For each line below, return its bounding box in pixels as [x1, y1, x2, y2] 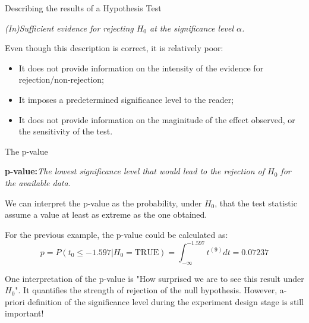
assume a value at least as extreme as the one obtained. [5, 208, 207, 221]
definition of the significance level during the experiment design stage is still [27, 295, 304, 308]
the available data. [5, 176, 71, 189]
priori [5, 295, 25, 308]
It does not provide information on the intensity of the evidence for [18, 61, 264, 74]
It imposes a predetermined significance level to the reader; [18, 93, 234, 105]
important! [5, 307, 44, 319]
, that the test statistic [215, 196, 297, 209]
